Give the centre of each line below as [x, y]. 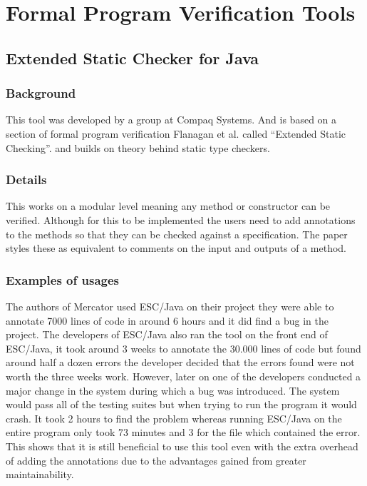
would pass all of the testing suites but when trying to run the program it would [181, 404]
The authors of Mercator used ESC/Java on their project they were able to [170, 306]
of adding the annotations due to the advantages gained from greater [156, 460]
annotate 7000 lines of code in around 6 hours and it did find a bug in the [167, 320]
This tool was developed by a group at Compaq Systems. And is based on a [171, 120]
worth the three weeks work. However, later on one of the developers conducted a [183, 376]
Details [26, 179]
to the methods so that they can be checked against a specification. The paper [177, 234]
